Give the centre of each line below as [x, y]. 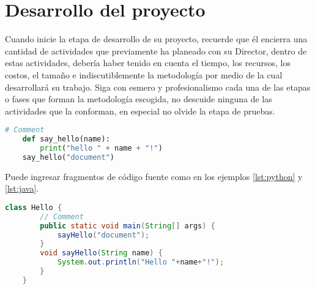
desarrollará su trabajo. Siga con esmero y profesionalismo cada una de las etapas [158, 87]
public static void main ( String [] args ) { [128, 226]
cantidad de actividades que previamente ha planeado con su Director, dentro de [156, 51]
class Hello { [34, 207]
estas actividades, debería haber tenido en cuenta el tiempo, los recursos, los [148, 63]
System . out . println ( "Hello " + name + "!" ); [141, 262]
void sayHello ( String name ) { [101, 253]
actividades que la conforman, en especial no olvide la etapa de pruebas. [140, 111]
